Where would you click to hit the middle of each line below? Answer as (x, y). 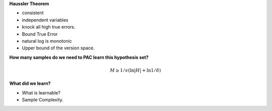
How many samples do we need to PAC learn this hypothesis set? (79, 57)
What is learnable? (41, 92)
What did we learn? (30, 83)
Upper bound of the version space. (58, 48)
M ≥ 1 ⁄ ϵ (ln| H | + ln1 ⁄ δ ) (135, 70)
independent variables (45, 20)
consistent (33, 13)
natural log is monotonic (47, 41)
